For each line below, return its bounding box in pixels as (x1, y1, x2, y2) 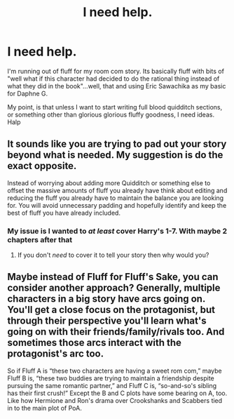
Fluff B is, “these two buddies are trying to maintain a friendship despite (7, 373, 215, 383)
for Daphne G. (7, 89, 48, 98)
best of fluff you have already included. (7, 208, 121, 217)
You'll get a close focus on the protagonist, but (7, 304, 216, 316)
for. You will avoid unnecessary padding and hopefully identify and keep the (7, 201, 227, 209)
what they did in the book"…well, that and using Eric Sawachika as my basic (7, 81, 226, 90)
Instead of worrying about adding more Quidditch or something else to (7, 178, 211, 187)
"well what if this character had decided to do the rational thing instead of (7, 74, 220, 83)
